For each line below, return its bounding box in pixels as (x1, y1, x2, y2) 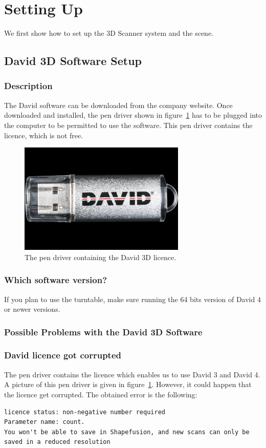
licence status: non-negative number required (4, 408, 165, 416)
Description (4, 79, 53, 92)
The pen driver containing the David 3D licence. (25, 251, 176, 262)
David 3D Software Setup (4, 53, 142, 69)
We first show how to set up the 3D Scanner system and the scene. (4, 28, 214, 38)
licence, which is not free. (4, 130, 83, 140)
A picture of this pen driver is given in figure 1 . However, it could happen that (4, 379, 252, 390)
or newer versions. (4, 304, 60, 314)
